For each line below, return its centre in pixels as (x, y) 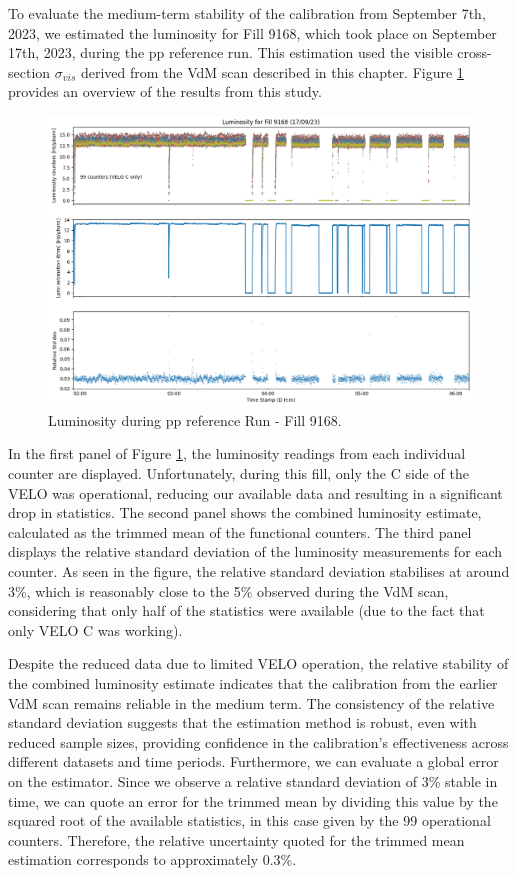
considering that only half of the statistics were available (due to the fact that (246, 610)
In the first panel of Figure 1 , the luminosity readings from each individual (237, 453)
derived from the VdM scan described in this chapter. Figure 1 (272, 71)
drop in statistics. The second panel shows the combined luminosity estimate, (245, 512)
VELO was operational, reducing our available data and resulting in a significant (255, 492)
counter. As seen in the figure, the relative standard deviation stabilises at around (259, 570)
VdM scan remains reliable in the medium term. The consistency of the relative (251, 702)
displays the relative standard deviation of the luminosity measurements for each (255, 551)
